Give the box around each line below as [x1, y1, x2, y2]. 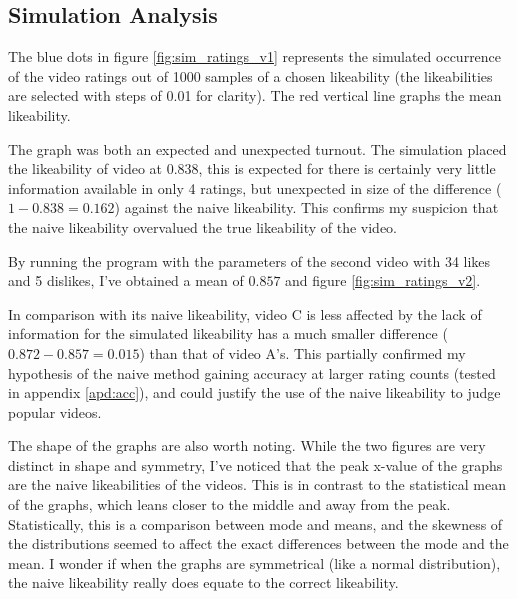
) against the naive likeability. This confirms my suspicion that [114, 197, 499, 218]
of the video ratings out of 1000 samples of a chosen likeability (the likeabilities [8, 65, 493, 86]
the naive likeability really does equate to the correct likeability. [8, 572, 399, 593]
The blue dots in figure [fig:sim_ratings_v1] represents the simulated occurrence [8, 46, 502, 67]
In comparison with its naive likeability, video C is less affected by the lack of [8, 303, 482, 324]
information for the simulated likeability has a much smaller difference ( [8, 323, 448, 344]
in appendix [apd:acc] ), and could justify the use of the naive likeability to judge [8, 382, 501, 403]
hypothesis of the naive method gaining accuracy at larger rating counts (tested [8, 362, 496, 383]
